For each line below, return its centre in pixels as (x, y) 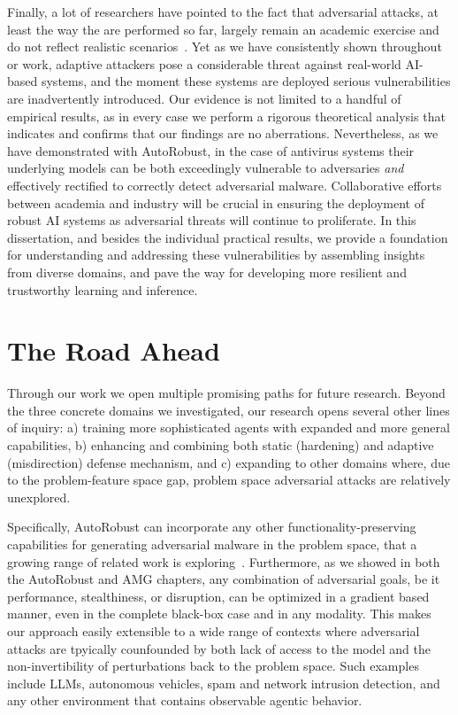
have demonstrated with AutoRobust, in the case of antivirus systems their (211, 150)
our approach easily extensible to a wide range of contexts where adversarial (214, 630)
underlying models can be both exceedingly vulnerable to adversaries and (206, 168)
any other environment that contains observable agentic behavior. (185, 700)
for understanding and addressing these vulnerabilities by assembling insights (216, 255)
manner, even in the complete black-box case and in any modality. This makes (219, 614)
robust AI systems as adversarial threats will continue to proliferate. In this (212, 220)
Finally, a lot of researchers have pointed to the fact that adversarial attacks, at (223, 12)
